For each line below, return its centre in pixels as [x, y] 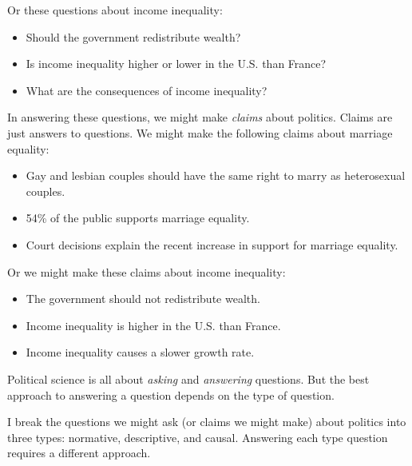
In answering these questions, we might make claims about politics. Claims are [200, 117]
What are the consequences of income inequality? [147, 90]
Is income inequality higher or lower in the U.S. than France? [176, 64]
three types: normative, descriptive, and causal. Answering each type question [198, 437]
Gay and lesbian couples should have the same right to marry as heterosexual [216, 175]
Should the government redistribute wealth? [133, 36]
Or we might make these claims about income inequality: [147, 271]
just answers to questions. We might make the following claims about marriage [200, 132]
